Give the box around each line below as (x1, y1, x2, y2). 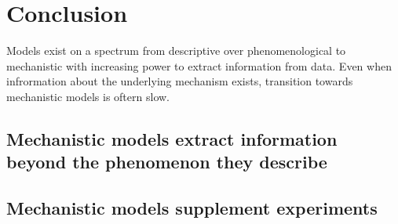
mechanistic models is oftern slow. (6, 88, 170, 104)
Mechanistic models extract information (6, 126, 338, 150)
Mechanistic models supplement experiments (6, 196, 378, 220)
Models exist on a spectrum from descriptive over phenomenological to (6, 42, 346, 59)
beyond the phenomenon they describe (6, 150, 327, 174)
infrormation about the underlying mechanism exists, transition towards (6, 73, 353, 89)
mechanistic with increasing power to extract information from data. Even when (6, 57, 392, 74)
